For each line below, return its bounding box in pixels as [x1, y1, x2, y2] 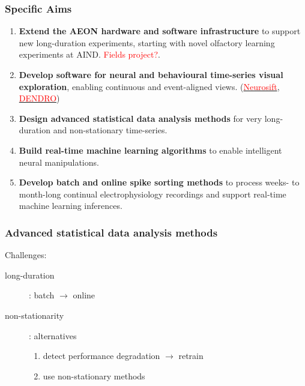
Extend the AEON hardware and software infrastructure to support [19, 25, 301, 37]
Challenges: [5, 249, 47, 261]
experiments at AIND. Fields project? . [19, 48, 160, 61]
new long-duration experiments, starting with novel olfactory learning [19, 36, 275, 49]
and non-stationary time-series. [53, 124, 168, 136]
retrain [178, 349, 204, 362]
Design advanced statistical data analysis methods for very [19, 112, 262, 124]
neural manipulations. [19, 155, 99, 168]
